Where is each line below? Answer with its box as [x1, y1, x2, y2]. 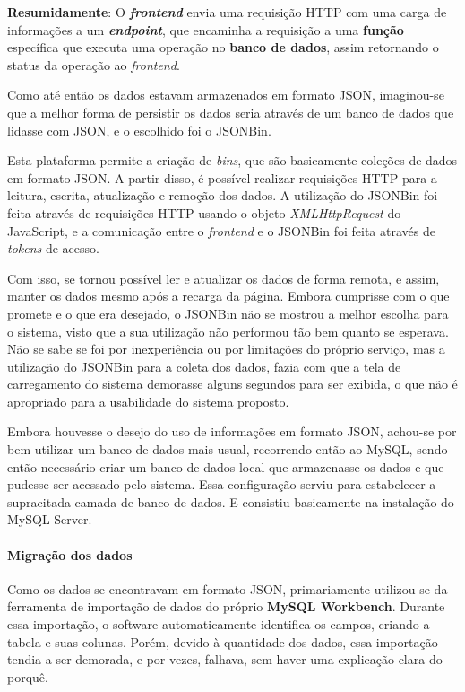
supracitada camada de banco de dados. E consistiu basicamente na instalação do [7, 492, 454, 511]
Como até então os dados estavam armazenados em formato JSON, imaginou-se [7, 85, 444, 104]
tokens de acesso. [7, 239, 99, 258]
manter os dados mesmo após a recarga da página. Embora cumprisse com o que [7, 286, 450, 305]
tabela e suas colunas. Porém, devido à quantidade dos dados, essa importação [7, 632, 438, 651]
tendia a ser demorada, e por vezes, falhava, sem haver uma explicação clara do [7, 650, 443, 669]
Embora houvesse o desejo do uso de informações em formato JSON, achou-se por [7, 422, 457, 441]
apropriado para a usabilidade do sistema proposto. [7, 391, 289, 410]
